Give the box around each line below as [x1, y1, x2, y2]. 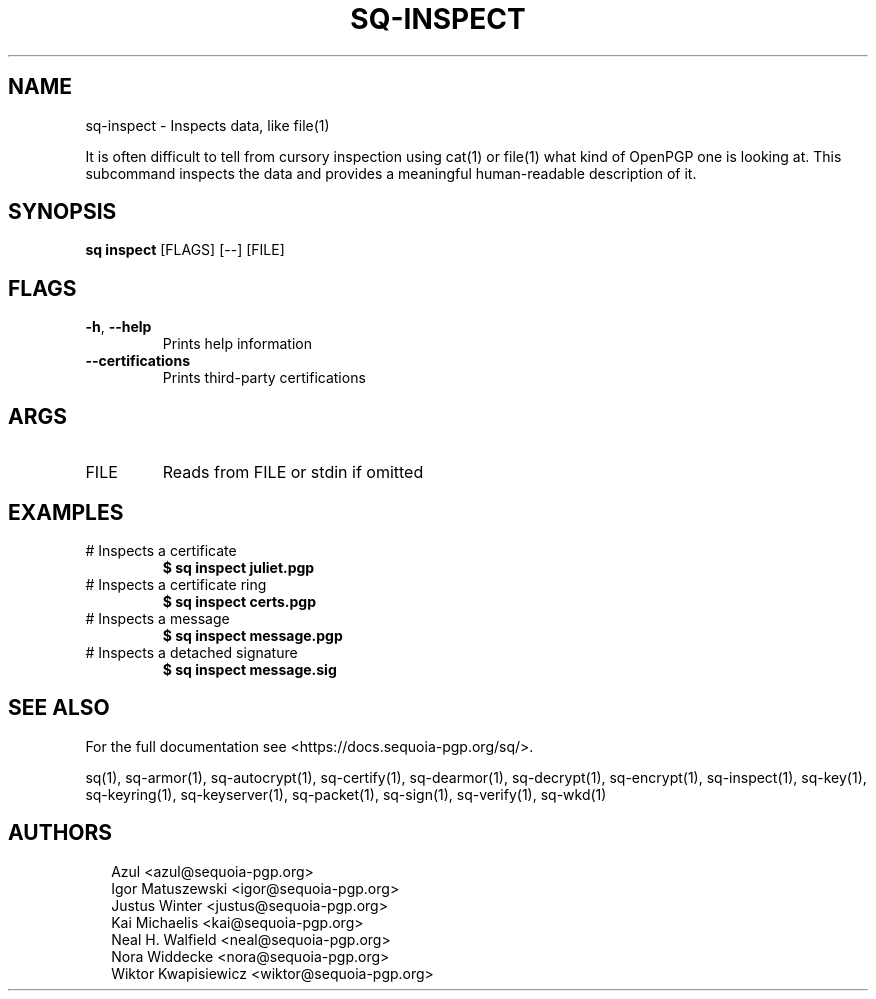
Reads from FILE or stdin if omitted [162, 462, 424, 483]
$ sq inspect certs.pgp [162, 592, 317, 610]
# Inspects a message [85, 609, 230, 627]
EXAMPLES [8, 499, 124, 525]
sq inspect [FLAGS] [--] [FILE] [85, 241, 285, 259]
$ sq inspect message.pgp [162, 626, 343, 644]
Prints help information [162, 335, 312, 353]
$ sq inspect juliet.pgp [162, 558, 315, 576]
